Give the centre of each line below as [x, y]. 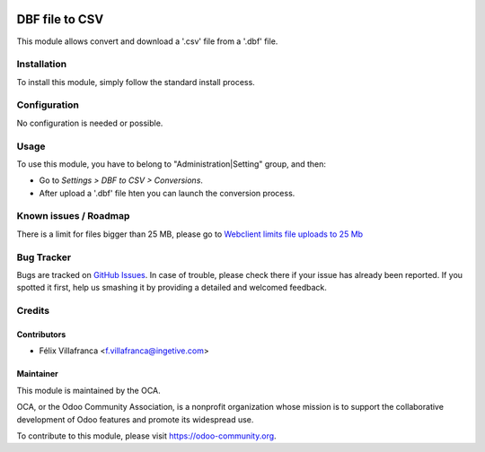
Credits [33, 311]
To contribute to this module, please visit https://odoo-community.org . [147, 436]
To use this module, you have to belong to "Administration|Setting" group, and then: [172, 164]
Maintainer [37, 374]
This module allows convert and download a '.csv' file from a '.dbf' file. [147, 41]
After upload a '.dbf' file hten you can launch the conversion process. [167, 193]
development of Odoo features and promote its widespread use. [135, 419]
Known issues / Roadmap [73, 216]
